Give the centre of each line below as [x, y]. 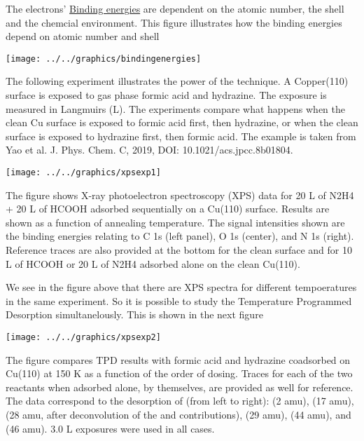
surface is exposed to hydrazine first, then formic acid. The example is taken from [181, 136]
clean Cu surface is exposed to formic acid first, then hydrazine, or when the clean [182, 122]
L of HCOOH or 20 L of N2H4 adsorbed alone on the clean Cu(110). [153, 263]
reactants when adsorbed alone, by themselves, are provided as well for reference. [180, 387]
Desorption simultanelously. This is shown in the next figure [134, 314]
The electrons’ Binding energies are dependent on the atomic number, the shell [175, 8]
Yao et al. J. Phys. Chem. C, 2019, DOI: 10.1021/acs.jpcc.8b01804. [149, 150]
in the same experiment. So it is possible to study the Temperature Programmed [179, 300]
